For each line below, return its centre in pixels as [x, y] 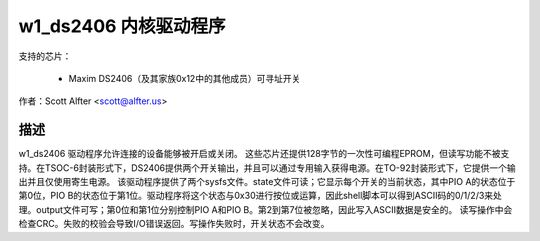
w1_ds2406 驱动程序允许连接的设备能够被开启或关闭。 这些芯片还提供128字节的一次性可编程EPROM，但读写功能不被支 [264, 154]
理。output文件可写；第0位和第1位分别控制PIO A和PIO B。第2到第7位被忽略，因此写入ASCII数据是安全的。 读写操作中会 [265, 209]
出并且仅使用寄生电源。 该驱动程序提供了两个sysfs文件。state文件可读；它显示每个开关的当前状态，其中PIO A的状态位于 [267, 182]
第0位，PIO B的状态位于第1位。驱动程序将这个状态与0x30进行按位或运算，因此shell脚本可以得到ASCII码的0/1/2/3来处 [260, 196]
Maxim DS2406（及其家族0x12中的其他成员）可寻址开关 [184, 78]
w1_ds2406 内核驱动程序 [122, 26]
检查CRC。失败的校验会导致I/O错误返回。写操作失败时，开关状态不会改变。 [174, 224]
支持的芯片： [45, 56]
